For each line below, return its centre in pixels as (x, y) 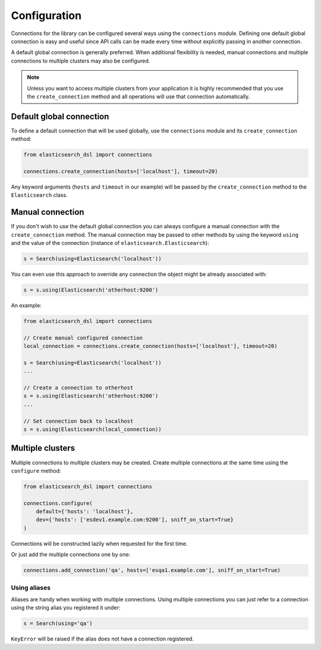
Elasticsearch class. (39, 195)
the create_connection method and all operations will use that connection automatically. (139, 96)
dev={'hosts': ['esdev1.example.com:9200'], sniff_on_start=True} (135, 520)
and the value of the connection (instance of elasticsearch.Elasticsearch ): (110, 243)
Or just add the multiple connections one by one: (71, 555)
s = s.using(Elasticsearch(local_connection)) (92, 429)
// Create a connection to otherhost (78, 388)
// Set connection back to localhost (78, 421)
